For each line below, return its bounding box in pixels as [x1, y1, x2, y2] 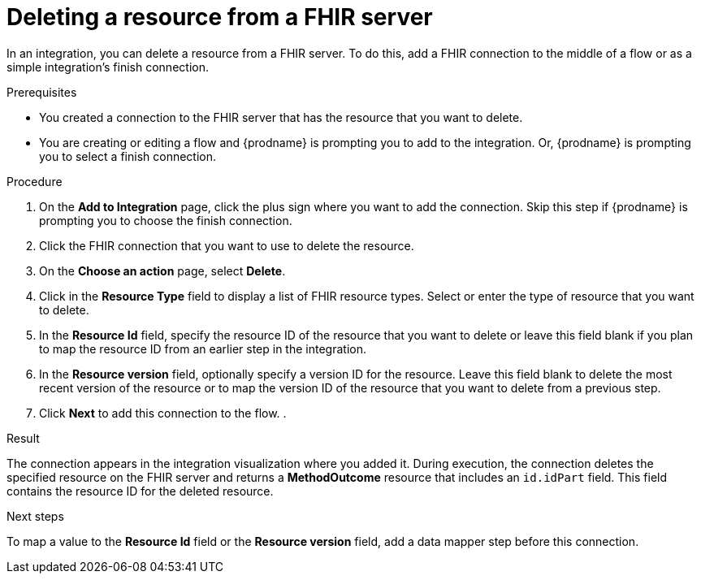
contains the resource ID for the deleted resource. [6, 483, 274, 498]
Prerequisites [6, 84, 77, 99]
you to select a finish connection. [39, 149, 217, 163]
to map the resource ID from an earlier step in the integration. [39, 341, 366, 356]
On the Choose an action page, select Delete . [39, 263, 286, 278]
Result [6, 431, 40, 445]
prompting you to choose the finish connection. [39, 213, 292, 227]
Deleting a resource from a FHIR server [6, 3, 433, 31]
